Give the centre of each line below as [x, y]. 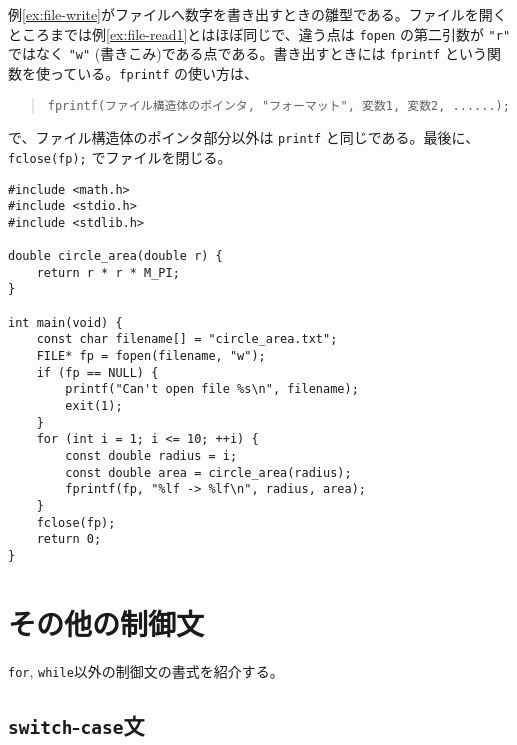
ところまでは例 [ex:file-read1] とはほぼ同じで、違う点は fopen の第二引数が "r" [259, 33]
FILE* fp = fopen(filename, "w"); [151, 356]
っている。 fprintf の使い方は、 [154, 72]
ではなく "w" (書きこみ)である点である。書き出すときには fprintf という [247, 53]
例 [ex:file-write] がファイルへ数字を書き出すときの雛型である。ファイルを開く [257, 14]
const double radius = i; [151, 456]
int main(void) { [65, 322]
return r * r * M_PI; [108, 272]
